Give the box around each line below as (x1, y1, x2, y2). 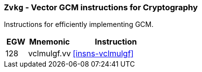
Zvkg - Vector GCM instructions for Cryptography (4, 2, 198, 12)
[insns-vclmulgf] (72, 48, 134, 59)
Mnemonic (29, 37, 70, 47)
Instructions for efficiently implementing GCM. (4, 20, 154, 29)
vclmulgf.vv (28, 48, 71, 59)
